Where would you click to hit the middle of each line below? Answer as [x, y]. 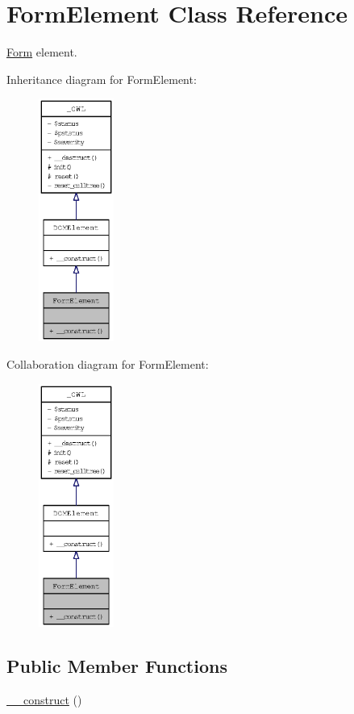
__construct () [44, 699]
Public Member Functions [117, 665]
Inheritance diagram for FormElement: [102, 79]
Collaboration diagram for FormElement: [108, 364]
